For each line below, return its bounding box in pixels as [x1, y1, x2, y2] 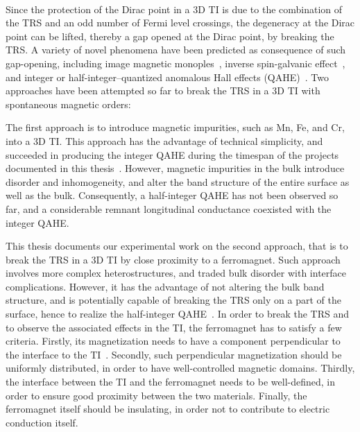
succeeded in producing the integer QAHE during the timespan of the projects [6, 147, 339, 162]
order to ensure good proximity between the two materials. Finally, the [6, 388, 307, 402]
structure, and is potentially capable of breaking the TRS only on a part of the [6, 293, 341, 307]
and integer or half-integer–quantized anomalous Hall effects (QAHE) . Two [6, 69, 329, 84]
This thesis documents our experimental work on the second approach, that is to [6, 239, 348, 253]
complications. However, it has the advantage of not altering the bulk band [6, 279, 325, 293]
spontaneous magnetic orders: [6, 96, 131, 111]
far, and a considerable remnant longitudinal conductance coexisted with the [6, 201, 332, 216]
